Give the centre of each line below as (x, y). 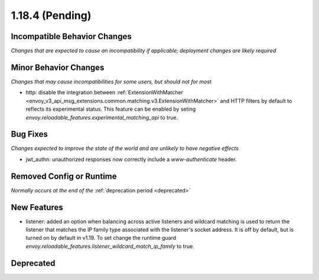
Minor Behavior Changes (58, 67)
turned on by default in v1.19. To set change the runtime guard (101, 238)
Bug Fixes (30, 134)
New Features (37, 207)
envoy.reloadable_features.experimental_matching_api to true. (102, 117)
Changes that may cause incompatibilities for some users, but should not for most (111, 81)
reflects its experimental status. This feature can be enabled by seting (111, 109)
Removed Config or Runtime (64, 176)
